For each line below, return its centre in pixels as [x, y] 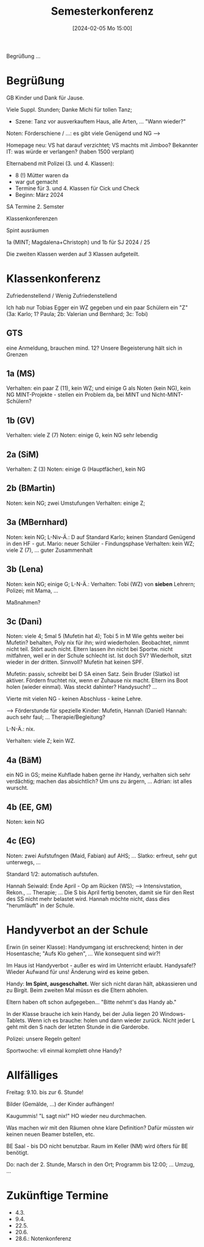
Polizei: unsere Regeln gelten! [44, 1039]
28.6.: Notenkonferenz [43, 1238]
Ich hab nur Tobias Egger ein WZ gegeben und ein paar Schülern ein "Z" [97, 307]
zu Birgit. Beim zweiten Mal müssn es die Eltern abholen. [77, 990]
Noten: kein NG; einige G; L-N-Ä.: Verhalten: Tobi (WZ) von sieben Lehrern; [101, 584]
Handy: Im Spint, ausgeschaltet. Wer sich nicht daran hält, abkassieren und [102, 984]
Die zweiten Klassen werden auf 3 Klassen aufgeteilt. [73, 254]
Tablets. [16, 1020]
